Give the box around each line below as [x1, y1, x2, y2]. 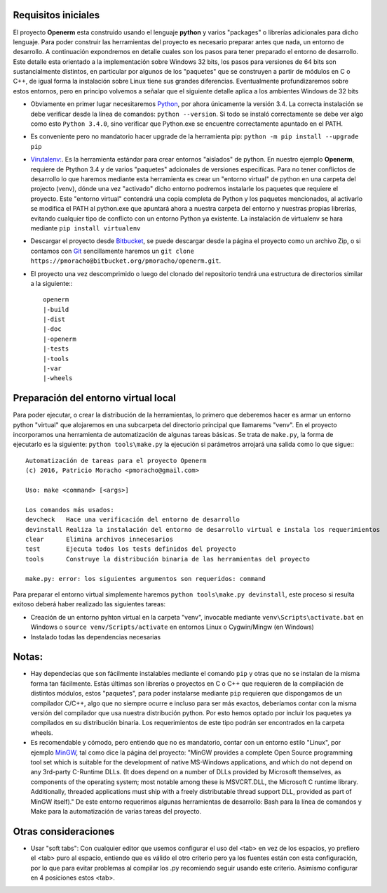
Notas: [13, 651, 43, 663]
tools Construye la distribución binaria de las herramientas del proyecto [25, 555, 311, 563]
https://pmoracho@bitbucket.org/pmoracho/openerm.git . [30, 256, 221, 265]
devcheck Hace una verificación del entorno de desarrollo [25, 516, 240, 523]
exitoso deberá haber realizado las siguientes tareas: [13, 600, 166, 608]
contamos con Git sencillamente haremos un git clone [30, 247, 194, 255]
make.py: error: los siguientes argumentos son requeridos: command [25, 575, 266, 582]
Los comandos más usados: [25, 506, 115, 514]
